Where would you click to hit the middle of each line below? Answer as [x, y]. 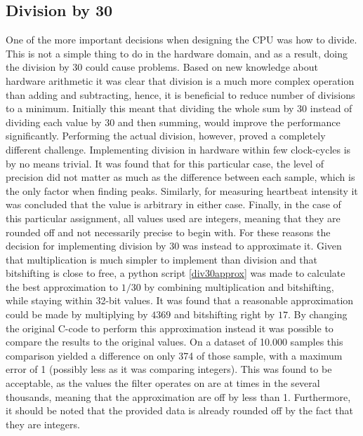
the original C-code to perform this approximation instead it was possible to [170, 328]
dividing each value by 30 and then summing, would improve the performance [173, 122]
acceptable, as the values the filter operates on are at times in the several [163, 383]
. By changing [317, 314]
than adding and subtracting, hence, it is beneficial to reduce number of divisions [180, 94]
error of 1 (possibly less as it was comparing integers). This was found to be [169, 369]
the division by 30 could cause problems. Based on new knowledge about [162, 67]
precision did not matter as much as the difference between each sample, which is [180, 177]
